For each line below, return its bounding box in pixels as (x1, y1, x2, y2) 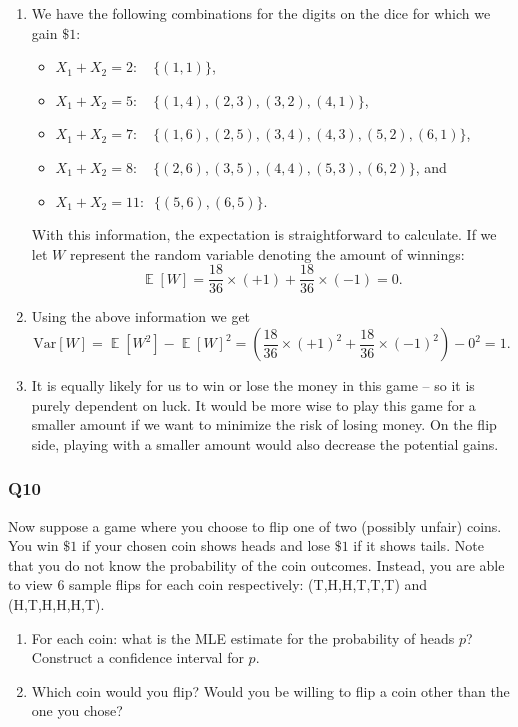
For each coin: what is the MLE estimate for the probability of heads (31, 627, 455, 648)
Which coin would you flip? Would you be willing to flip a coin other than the (31, 680, 510, 701)
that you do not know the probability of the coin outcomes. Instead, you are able (8, 554, 505, 575)
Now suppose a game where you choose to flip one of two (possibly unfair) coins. (8, 515, 502, 536)
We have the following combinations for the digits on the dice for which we (31, 3, 491, 23)
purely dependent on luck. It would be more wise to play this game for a (31, 394, 476, 415)
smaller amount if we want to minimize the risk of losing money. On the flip (31, 414, 497, 435)
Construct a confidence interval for (31, 647, 244, 668)
